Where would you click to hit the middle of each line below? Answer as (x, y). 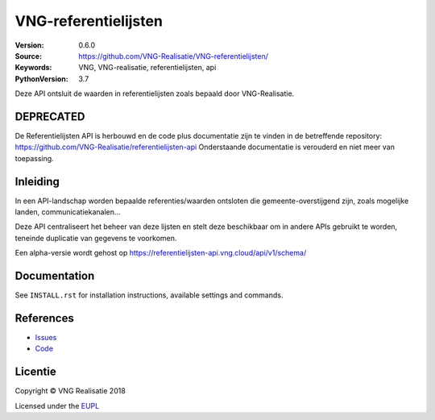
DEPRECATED (50, 116)
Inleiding (37, 181)
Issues (46, 338)
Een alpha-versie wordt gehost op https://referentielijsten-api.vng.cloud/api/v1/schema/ (161, 253)
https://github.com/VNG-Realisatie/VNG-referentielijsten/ (174, 56)
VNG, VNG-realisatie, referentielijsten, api (147, 68)
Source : (29, 56)
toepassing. (34, 158)
